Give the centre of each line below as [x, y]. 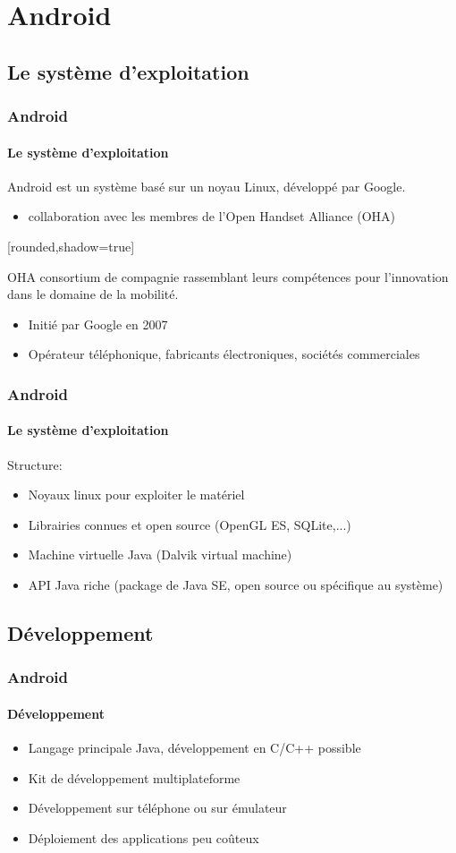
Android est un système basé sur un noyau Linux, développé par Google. [207, 186]
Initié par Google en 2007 [98, 324]
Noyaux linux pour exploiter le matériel [136, 495]
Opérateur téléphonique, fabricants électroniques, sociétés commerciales [224, 354]
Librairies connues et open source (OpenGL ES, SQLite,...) [190, 524]
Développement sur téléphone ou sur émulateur [157, 808]
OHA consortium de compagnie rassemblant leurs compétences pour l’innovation [228, 276]
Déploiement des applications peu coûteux [144, 837]
